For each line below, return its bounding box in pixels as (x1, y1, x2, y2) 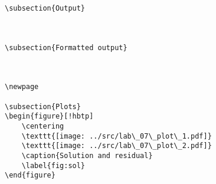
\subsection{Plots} (5, 102, 81, 111)
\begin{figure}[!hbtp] (5, 112, 94, 121)
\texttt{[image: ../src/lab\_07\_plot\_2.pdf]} (21, 142, 212, 150)
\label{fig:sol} (21, 161, 86, 170)
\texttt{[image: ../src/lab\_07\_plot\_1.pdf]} (21, 132, 212, 140)
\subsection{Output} (5, 4, 86, 12)
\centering (21, 121, 64, 130)
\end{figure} (5, 171, 55, 180)
